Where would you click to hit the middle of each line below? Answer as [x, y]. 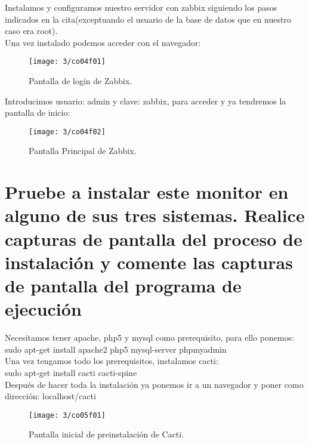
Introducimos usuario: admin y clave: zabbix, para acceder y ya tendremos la [146, 101]
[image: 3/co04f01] [67, 62]
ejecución [43, 309]
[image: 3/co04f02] [67, 132]
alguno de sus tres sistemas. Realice [155, 215]
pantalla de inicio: [38, 112]
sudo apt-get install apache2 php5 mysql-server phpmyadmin [116, 349]
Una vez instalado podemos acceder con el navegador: [103, 42]
